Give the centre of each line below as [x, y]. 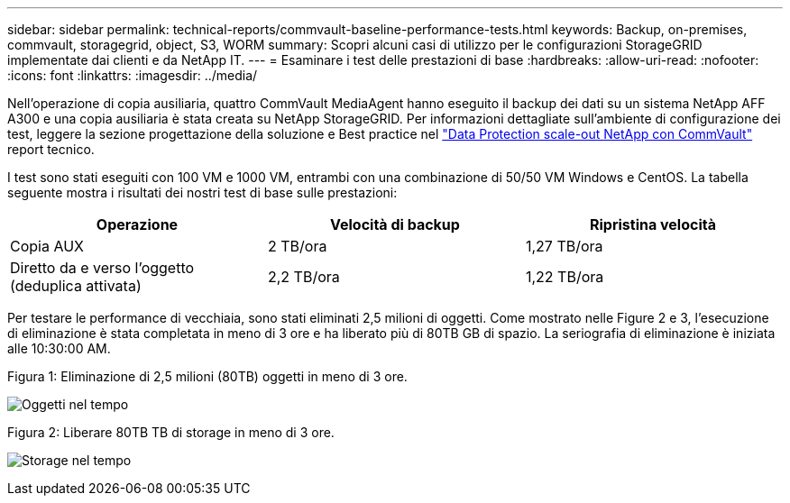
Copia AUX [47, 246]
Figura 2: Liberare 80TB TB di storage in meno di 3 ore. [171, 432]
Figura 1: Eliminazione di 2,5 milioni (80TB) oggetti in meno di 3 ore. [207, 376]
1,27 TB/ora [564, 246]
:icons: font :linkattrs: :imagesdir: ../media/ [133, 75]
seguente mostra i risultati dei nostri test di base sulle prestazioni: [202, 192]
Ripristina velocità [652, 224]
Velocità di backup [395, 224]
